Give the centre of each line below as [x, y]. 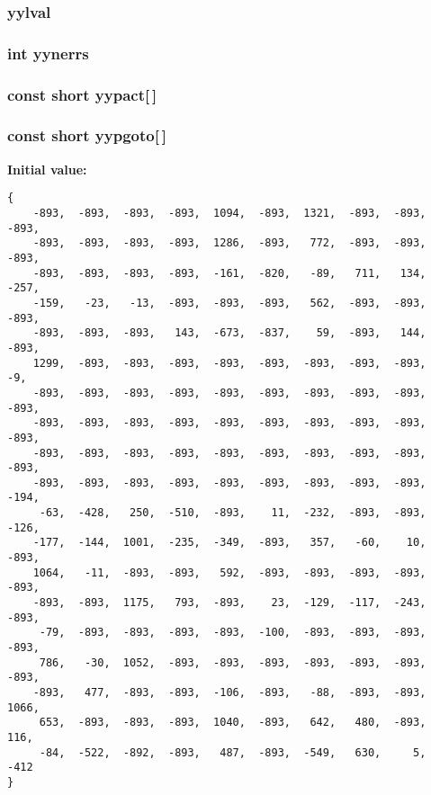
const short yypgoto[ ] [87, 135]
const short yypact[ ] [82, 94]
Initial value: [47, 169]
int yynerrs [48, 53]
